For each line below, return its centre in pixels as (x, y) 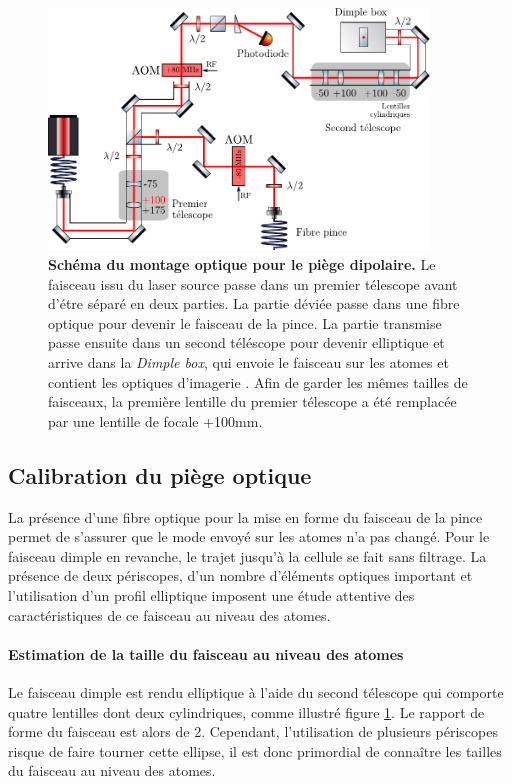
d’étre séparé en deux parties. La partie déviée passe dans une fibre (254, 303)
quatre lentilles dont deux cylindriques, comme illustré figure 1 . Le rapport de (246, 711)
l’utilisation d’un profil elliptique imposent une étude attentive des (211, 594)
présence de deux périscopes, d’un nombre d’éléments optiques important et (240, 575)
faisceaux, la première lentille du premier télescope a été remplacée (252, 401)
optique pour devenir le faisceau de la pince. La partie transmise (245, 322)
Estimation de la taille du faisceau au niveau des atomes (206, 653)
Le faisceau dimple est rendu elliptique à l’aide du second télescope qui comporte (256, 691)
